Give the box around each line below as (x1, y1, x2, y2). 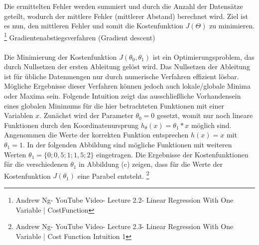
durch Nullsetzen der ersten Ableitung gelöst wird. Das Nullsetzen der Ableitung (4, 61, 250, 72)
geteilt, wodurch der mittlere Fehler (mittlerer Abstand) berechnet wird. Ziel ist (4, 10, 248, 21)
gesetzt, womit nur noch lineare (156, 110, 253, 121)
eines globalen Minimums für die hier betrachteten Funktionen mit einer (4, 100, 224, 111)
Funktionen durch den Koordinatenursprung (4, 120, 139, 130)
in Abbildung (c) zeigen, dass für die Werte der (79, 159, 223, 169)
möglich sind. (191, 120, 232, 130)
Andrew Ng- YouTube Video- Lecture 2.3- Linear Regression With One (15, 221, 234, 232)
